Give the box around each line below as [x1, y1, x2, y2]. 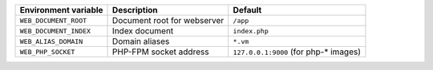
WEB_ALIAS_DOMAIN [19, 37, 83, 45]
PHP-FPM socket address [112, 46, 209, 57]
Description [112, 5, 158, 15]
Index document [112, 25, 174, 36]
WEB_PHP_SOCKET [19, 48, 75, 56]
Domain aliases [112, 36, 170, 47]
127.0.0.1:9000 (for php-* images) [233, 46, 361, 57]
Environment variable [19, 5, 103, 15]
